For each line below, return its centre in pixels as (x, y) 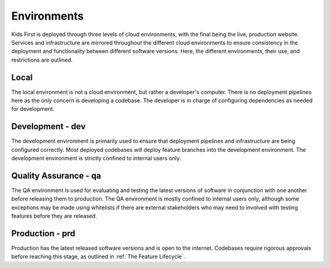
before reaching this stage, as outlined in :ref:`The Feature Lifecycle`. (98, 256)
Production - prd (43, 233)
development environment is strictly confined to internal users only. (96, 158)
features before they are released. (54, 216)
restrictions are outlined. (42, 60)
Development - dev (48, 126)
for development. (33, 109)
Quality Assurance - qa (56, 175)
